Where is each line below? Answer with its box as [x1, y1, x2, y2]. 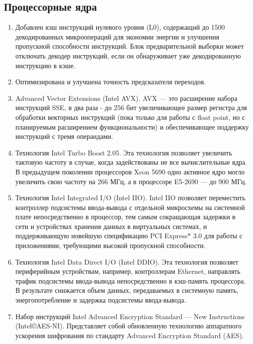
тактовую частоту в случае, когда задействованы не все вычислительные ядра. [15, 157, 247, 167]
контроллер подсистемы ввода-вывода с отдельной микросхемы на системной [15, 202, 245, 212]
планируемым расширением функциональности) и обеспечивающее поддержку [15, 121, 249, 132]
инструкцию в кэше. [15, 60, 75, 70]
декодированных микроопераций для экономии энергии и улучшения [15, 31, 219, 41]
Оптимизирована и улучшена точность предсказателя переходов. [15, 76, 206, 87]
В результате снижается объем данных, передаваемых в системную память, [15, 285, 238, 295]
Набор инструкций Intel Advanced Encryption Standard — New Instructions [15, 311, 245, 321]
